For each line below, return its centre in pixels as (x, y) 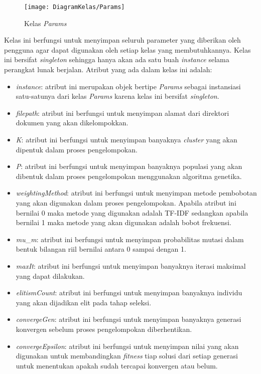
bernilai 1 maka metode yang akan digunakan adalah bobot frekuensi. (123, 222)
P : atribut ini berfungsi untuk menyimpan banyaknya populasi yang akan (129, 166)
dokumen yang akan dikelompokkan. (72, 123)
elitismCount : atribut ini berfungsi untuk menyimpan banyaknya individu (129, 293)
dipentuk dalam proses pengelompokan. (77, 149)
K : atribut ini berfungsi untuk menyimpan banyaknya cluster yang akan (126, 139)
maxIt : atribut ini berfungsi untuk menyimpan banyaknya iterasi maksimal (131, 265)
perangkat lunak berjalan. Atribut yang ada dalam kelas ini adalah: (108, 69)
